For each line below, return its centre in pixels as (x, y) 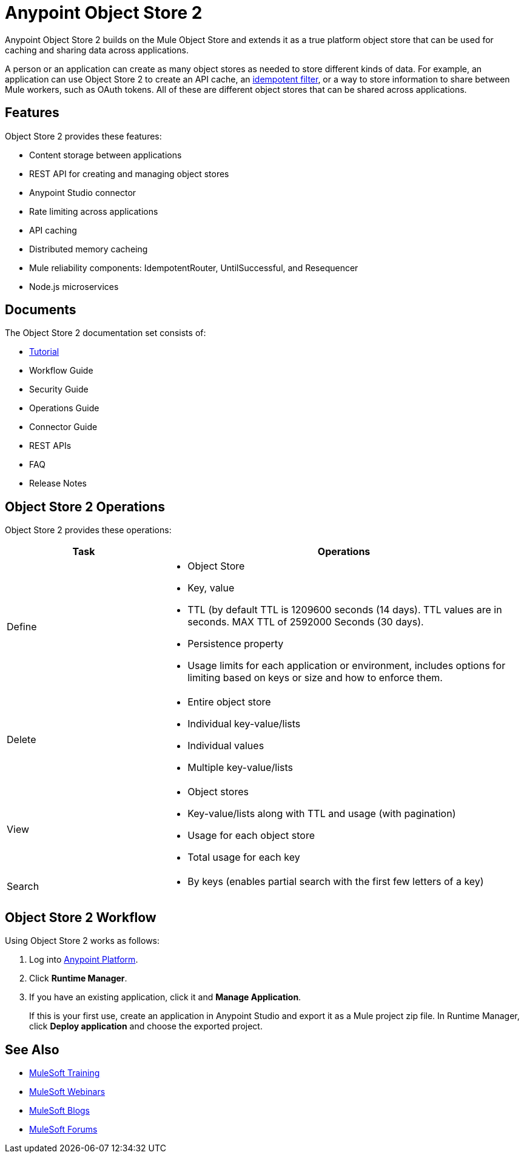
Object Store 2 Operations (85, 507)
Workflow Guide (61, 371)
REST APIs (50, 446)
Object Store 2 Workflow (81, 917)
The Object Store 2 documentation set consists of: (106, 333)
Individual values (226, 746)
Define (22, 627)
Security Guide (59, 389)
